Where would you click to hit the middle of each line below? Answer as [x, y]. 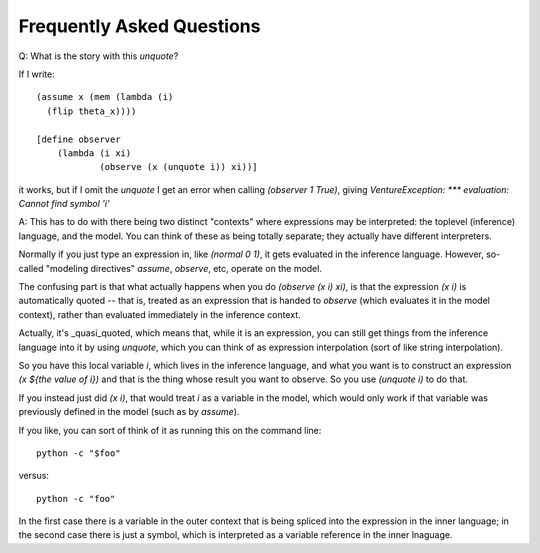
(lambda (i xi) [94, 153]
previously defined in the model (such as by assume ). [129, 412]
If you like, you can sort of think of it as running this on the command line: [170, 430]
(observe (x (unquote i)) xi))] [179, 167]
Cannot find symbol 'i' [64, 204]
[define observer [78, 139]
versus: [34, 476]
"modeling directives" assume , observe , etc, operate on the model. [183, 268]
